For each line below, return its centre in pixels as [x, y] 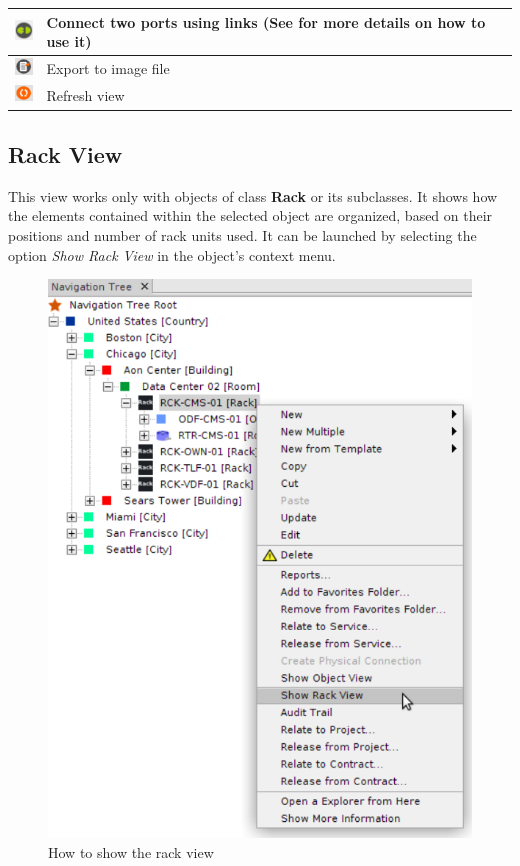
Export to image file [108, 67]
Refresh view [85, 94]
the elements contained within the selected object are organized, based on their [250, 215]
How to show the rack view [131, 851]
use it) [69, 41]
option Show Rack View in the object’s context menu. [172, 254]
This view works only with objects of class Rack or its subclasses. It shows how [253, 195]
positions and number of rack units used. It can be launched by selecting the [242, 234]
